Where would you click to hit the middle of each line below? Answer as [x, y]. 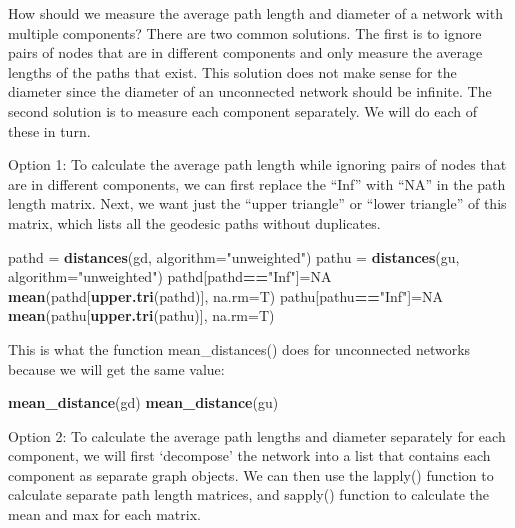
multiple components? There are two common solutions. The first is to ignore [245, 32]
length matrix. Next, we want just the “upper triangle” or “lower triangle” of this [257, 203]
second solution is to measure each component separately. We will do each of [243, 110]
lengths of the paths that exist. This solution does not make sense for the [232, 71]
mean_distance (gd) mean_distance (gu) [143, 402]
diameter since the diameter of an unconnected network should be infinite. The [250, 91]
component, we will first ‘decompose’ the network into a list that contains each [249, 455]
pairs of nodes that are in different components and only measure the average [245, 52]
